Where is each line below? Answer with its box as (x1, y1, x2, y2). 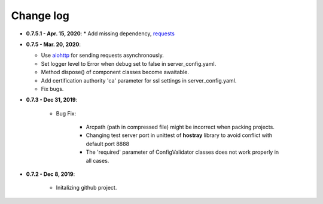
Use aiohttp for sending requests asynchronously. (41, 51, 164, 59)
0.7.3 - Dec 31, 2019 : (26, 96, 78, 103)
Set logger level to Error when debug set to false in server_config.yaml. (41, 60, 217, 67)
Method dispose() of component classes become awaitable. (41, 69, 190, 76)
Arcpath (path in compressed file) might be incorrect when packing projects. (86, 123, 275, 131)
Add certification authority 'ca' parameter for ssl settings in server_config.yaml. (41, 77, 237, 84)
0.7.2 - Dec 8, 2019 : (26, 170, 75, 178)
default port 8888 (86, 140, 130, 147)
